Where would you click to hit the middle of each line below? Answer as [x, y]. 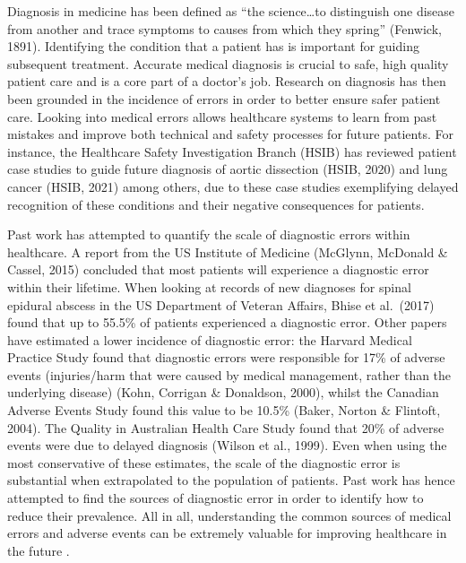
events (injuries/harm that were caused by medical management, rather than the [229, 374]
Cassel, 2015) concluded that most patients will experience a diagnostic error [218, 269]
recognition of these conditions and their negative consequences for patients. [216, 204]
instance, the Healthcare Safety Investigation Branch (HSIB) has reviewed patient [232, 151]
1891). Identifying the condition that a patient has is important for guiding [213, 46]
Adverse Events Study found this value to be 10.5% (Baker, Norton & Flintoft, [224, 410]
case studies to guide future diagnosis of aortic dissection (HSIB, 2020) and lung [228, 169]
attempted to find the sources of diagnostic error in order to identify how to [216, 498]
